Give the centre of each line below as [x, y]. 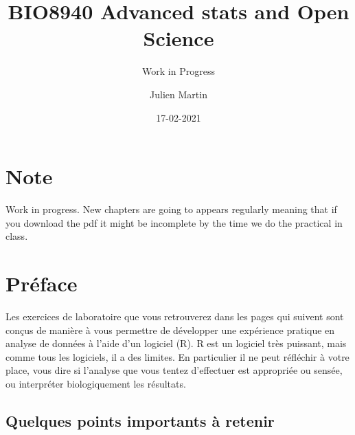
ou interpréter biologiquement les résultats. [96, 383]
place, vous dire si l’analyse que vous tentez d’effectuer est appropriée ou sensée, [174, 370]
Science [179, 38]
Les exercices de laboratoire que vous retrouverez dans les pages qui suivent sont [175, 316]
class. [17, 236]
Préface [42, 283]
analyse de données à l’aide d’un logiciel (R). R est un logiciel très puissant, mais [176, 343]
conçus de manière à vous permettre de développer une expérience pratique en [170, 330]
